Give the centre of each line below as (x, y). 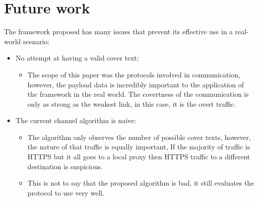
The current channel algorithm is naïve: (76, 120)
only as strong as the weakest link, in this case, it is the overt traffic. (132, 103)
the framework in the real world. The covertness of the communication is (138, 94)
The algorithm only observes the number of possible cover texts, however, (139, 137)
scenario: (36, 41)
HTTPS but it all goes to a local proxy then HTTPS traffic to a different (139, 157)
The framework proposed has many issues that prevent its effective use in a (119, 32)
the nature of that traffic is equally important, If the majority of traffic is (139, 147)
